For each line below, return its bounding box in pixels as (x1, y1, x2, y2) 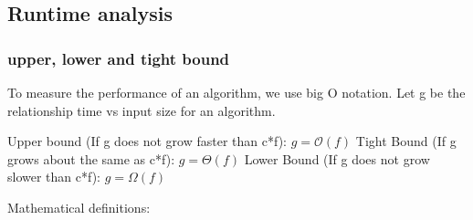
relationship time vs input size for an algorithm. (7, 100, 276, 120)
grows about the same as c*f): (7, 149, 175, 168)
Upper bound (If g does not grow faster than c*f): (7, 131, 287, 151)
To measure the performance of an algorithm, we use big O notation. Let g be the (7, 83, 466, 101)
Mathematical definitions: (7, 197, 151, 216)
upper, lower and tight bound (7, 47, 230, 69)
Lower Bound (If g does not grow (244, 149, 430, 168)
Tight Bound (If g (355, 131, 457, 151)
